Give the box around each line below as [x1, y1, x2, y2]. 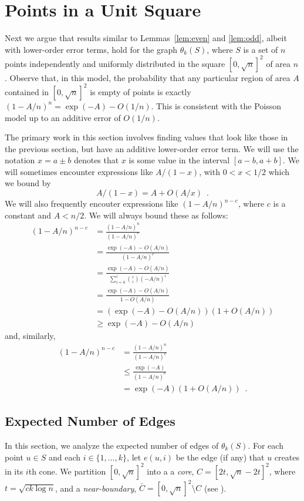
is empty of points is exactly [90, 85, 191, 97]
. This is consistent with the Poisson [151, 99, 282, 112]
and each [48, 450, 80, 463]
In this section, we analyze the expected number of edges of [5, 439, 219, 451]
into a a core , [147, 465, 194, 477]
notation [5, 154, 35, 166]
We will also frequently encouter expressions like [5, 197, 178, 210]
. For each [248, 439, 283, 451]
